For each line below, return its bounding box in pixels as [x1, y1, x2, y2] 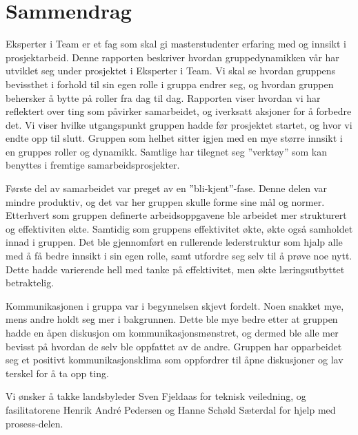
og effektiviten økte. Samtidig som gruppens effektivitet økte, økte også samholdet [6, 221, 353, 235]
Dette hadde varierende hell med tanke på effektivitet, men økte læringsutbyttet [6, 262, 345, 276]
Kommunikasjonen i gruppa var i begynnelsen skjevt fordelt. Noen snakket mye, [6, 298, 344, 312]
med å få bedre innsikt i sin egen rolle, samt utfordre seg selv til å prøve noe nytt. [6, 248, 352, 263]
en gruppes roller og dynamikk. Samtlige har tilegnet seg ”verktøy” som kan [6, 144, 327, 158]
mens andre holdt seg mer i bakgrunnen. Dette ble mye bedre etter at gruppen [6, 312, 338, 326]
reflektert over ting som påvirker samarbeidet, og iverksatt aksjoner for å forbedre [6, 104, 352, 118]
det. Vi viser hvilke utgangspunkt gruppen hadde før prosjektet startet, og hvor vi [6, 117, 352, 131]
